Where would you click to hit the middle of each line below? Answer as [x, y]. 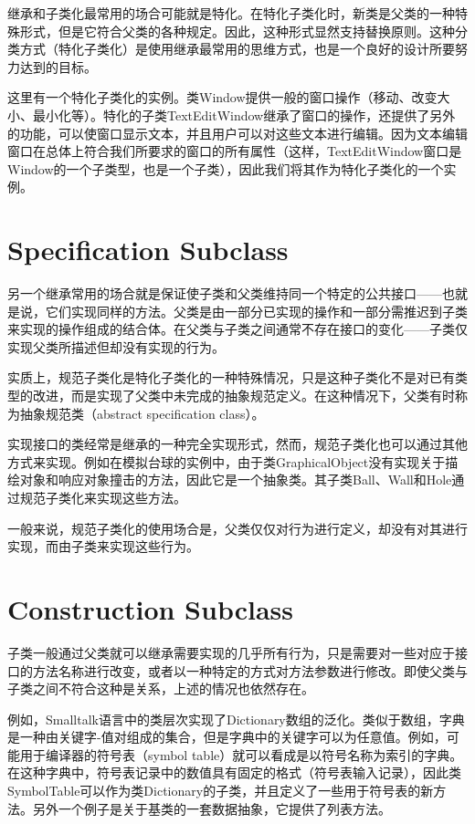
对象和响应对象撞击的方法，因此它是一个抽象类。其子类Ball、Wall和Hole [236, 480]
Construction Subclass [151, 608]
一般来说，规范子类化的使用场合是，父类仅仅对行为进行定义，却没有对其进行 [237, 528]
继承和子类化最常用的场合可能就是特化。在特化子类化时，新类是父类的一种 [231, 13]
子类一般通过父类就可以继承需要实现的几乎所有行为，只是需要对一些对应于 [231, 652]
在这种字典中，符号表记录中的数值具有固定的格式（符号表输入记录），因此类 [234, 772]
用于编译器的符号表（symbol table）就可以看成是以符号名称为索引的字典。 [241, 754]
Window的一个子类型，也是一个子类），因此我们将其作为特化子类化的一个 [226, 168]
